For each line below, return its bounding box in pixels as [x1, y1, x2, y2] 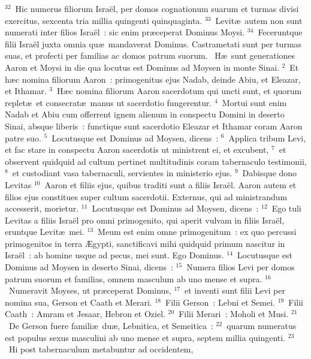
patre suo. [5, 131, 41, 144]
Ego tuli [271, 202, 301, 215]
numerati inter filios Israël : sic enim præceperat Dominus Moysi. [5, 26, 245, 38]
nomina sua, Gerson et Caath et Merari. [5, 295, 152, 308]
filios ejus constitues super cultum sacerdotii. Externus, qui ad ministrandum [5, 190, 288, 203]
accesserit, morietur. [5, 202, 79, 215]
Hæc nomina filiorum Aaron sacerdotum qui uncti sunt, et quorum [56, 85, 302, 97]
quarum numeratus [227, 319, 297, 332]
